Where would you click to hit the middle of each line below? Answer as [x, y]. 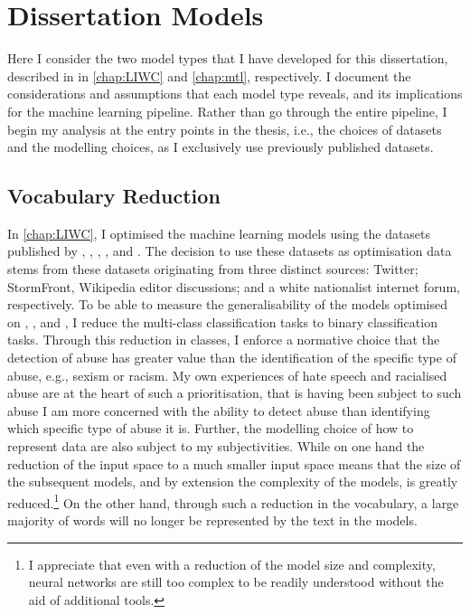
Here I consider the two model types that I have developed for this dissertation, [228, 58]
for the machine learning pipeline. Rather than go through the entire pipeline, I [227, 111]
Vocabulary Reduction [114, 196]
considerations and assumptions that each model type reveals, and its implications [235, 94]
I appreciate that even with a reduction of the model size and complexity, [232, 564]
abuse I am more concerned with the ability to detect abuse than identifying [219, 410]
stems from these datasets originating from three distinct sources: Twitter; [213, 269]
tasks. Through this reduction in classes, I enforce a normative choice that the [224, 340]
